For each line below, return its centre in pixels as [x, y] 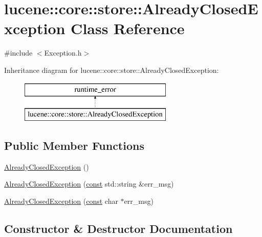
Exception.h [63, 53]
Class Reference [128, 28]
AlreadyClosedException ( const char [61, 201]
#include [18, 53]
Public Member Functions [74, 146]
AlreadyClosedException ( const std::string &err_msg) [89, 184]
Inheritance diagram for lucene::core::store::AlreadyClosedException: [112, 70]
